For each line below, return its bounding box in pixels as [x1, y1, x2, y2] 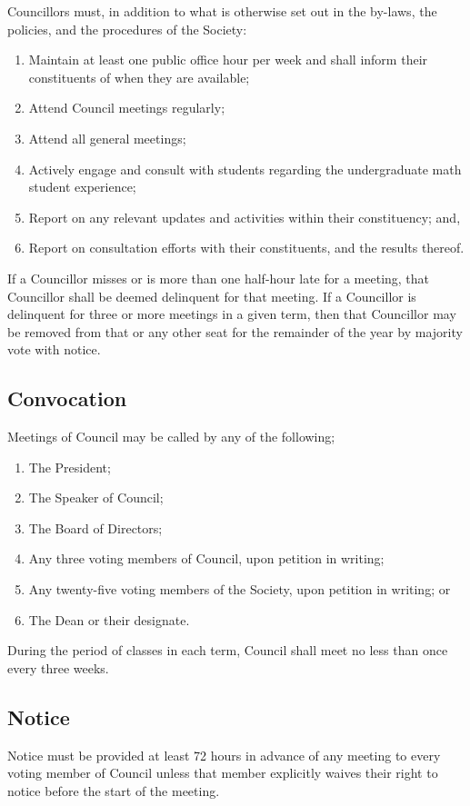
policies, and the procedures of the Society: [7, 19, 247, 38]
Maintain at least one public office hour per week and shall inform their [28, 50, 428, 69]
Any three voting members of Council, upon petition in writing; [28, 549, 385, 568]
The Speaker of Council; [28, 488, 164, 507]
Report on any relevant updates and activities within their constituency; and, [28, 207, 461, 226]
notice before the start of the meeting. [7, 781, 220, 800]
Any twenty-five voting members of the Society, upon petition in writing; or [28, 580, 451, 599]
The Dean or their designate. [28, 610, 190, 629]
